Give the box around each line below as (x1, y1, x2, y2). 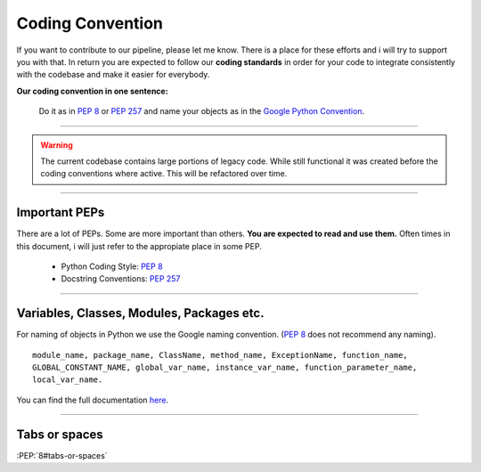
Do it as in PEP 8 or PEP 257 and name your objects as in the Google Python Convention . (38, 106, 365, 117)
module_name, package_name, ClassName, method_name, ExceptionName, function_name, (32, 350, 409, 360)
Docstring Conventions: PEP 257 (61, 273, 181, 284)
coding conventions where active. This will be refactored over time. (40, 168, 288, 179)
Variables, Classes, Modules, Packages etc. (16, 305, 265, 321)
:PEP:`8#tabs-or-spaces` (16, 450, 108, 460)
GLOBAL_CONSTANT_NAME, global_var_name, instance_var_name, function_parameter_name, (32, 362, 418, 373)
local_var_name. (32, 375, 103, 385)
